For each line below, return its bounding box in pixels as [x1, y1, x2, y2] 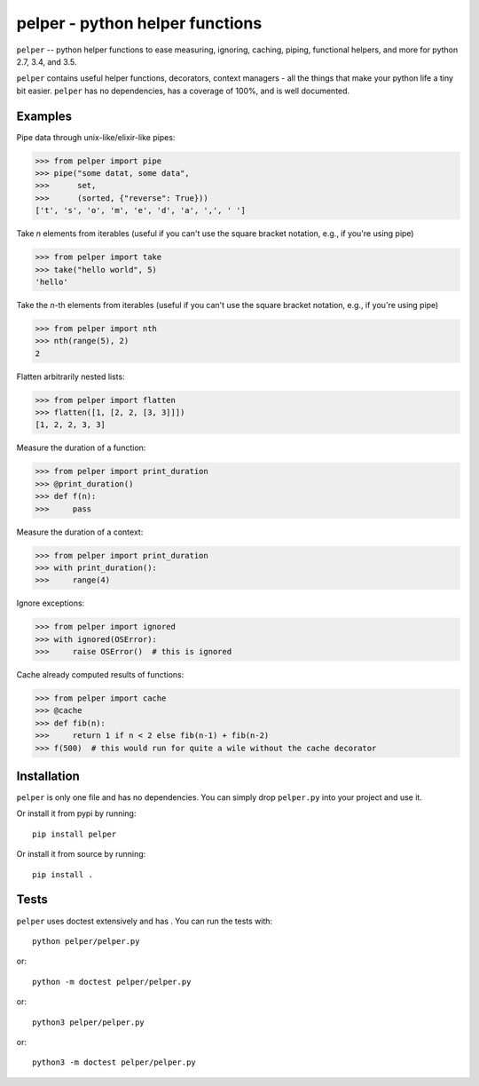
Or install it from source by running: [16, 849, 146, 860]
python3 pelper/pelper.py [32, 1017, 145, 1027]
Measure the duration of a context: [16, 527, 144, 537]
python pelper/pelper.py [32, 936, 140, 946]
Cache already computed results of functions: [16, 670, 185, 680]
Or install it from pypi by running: [16, 808, 137, 819]
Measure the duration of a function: [16, 442, 146, 453]
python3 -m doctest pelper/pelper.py [32, 1058, 197, 1067]
